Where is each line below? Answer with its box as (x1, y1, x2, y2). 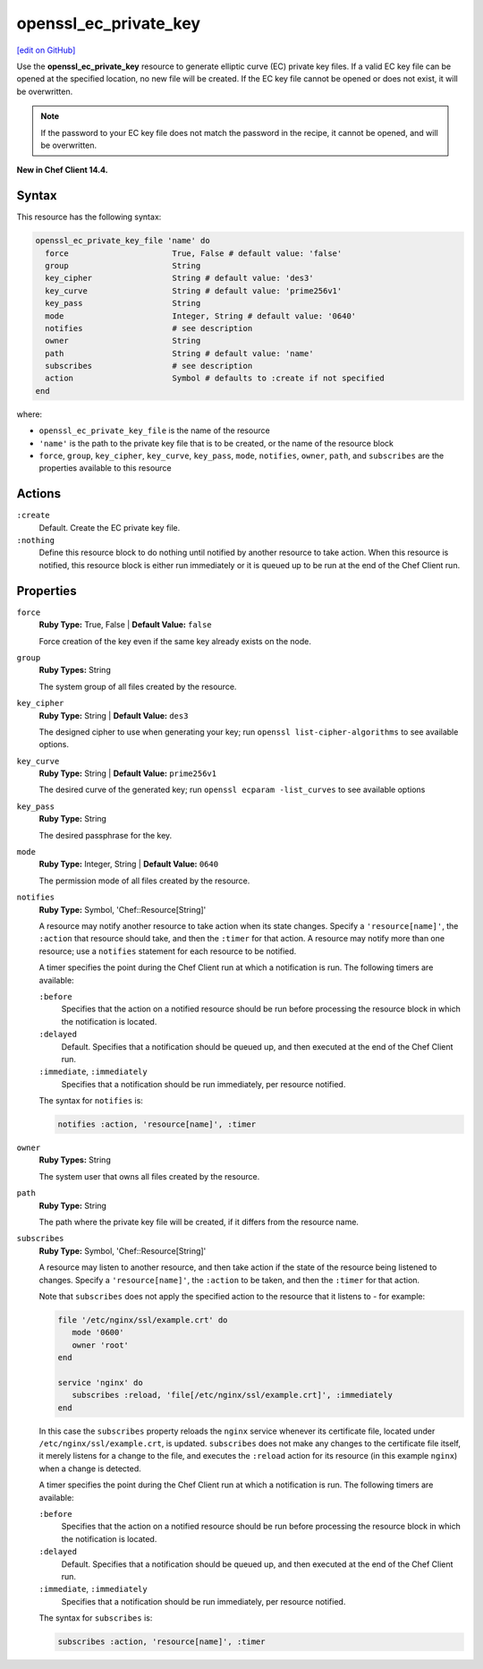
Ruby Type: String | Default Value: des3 (38, 710, 189, 720)
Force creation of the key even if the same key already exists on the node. (38, 635, 312, 646)
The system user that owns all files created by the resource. (38, 1171, 260, 1181)
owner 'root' (72, 1340, 130, 1350)
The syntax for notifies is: (38, 1095, 143, 1106)
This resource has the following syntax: (16, 211, 162, 223)
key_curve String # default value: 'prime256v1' (45, 285, 343, 295)
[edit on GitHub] (16, 45, 76, 55)
